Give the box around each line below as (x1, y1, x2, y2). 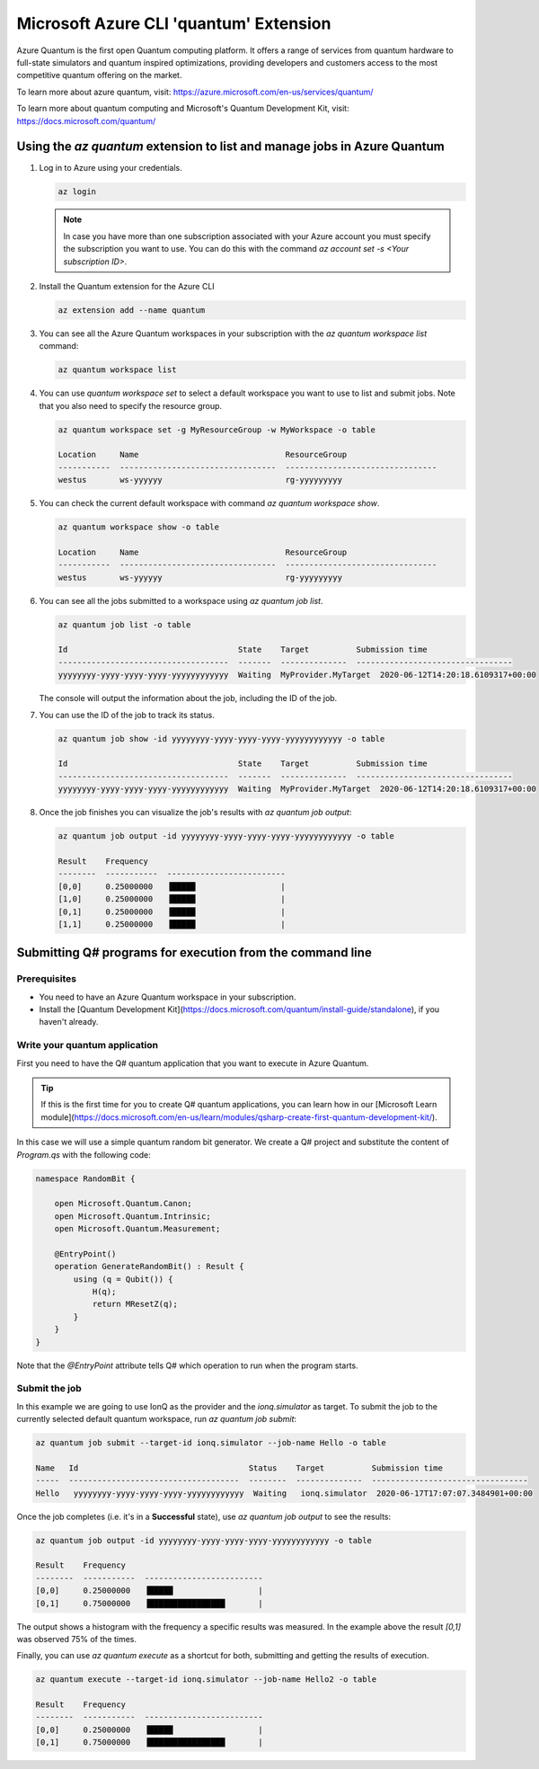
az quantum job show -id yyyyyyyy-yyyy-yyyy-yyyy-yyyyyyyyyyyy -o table (57, 733, 385, 743)
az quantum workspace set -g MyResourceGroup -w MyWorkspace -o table (57, 424, 376, 435)
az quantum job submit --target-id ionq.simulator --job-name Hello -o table (35, 1438, 386, 1448)
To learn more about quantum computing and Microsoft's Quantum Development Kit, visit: (16, 103, 349, 114)
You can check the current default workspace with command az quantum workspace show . (39, 498, 380, 509)
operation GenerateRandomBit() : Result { (54, 1261, 244, 1272)
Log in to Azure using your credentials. (39, 163, 183, 173)
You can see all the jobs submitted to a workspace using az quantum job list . (39, 595, 323, 606)
